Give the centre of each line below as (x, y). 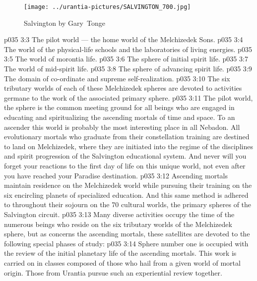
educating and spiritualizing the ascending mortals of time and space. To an (120, 117)
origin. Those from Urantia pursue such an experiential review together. (113, 272)
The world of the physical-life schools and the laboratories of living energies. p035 (128, 49)
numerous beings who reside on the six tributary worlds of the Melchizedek (118, 224)
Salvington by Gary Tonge (64, 23)
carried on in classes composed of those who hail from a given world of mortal (122, 262)
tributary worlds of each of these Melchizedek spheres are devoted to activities (123, 88)
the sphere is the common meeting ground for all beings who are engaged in (119, 107)
